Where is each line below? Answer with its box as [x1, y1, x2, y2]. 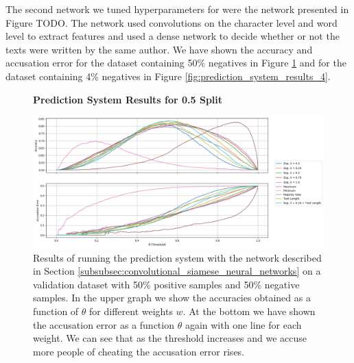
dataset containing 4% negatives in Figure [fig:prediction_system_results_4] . [5, 68, 331, 83]
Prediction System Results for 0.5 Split [33, 92, 223, 106]
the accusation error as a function [33, 317, 174, 331]
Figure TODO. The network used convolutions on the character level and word [5, 15, 338, 29]
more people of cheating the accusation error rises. [33, 344, 245, 358]
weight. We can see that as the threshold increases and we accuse [33, 331, 307, 345]
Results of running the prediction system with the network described [33, 250, 322, 264]
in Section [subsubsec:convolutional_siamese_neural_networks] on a [33, 264, 321, 278]
